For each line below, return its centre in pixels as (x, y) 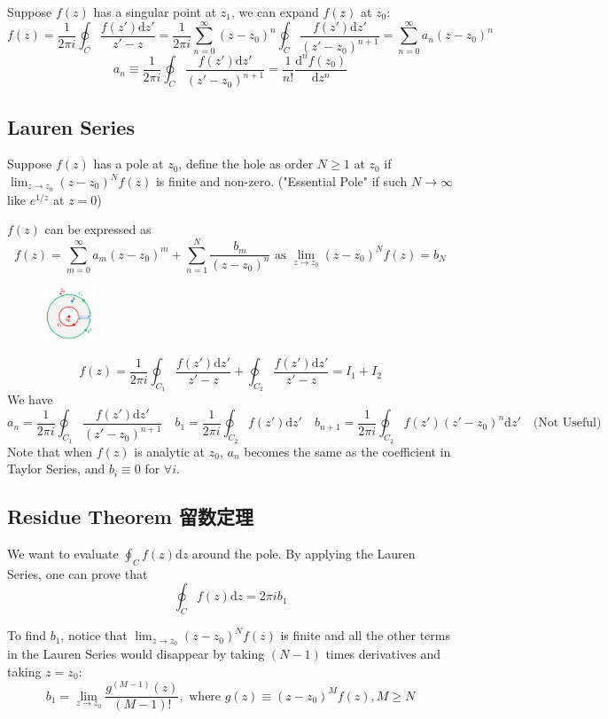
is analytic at (170, 451)
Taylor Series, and (56, 469)
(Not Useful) (567, 423)
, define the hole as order (246, 164)
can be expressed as (98, 229)
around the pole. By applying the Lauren (304, 554)
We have (30, 399)
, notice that (94, 635)
